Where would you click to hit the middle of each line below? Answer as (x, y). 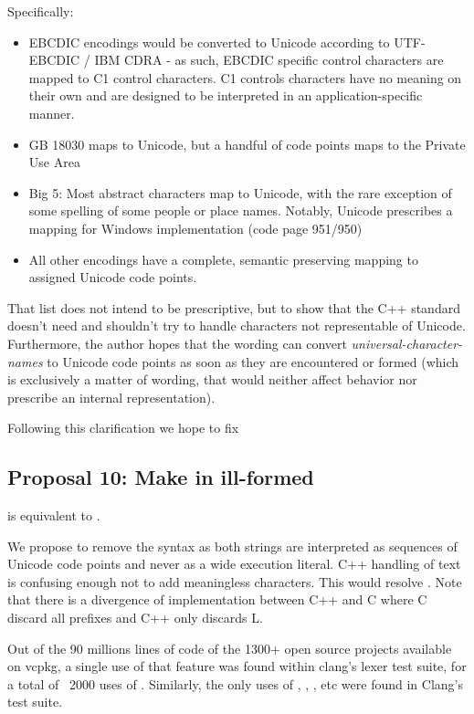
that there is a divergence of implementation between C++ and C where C (217, 599)
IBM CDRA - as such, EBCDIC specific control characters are (269, 60)
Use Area (54, 162)
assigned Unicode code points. (113, 277)
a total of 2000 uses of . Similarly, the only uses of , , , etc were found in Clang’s (235, 683)
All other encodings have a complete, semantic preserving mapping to (223, 259)
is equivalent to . (54, 515)
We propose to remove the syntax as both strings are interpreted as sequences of (232, 546)
